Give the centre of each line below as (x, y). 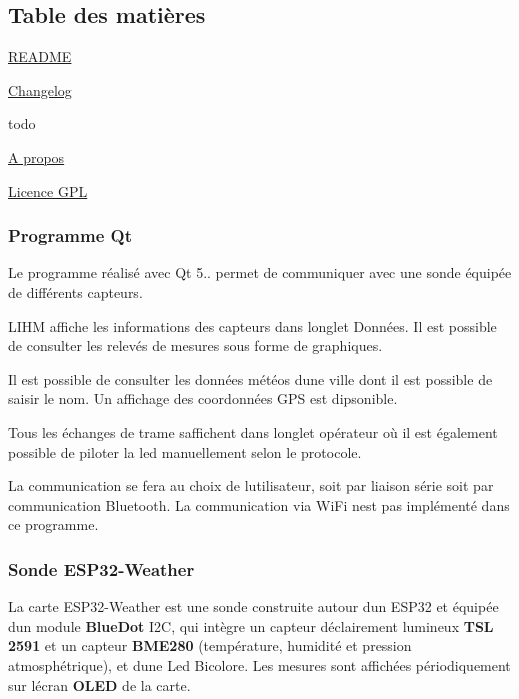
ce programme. (53, 524)
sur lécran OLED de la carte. (99, 684)
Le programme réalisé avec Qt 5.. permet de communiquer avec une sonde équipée (260, 272)
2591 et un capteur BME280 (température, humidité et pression (210, 645)
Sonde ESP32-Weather (101, 568)
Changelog (40, 89)
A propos (36, 156)
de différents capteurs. (75, 291)
